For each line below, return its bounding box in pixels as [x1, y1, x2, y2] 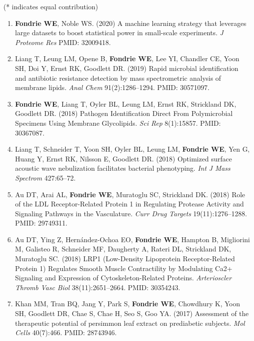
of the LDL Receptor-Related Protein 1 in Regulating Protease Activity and [15, 199, 244, 209]
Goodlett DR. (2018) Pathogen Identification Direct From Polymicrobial [15, 108, 233, 118]
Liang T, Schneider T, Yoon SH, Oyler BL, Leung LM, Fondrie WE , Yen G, [15, 144, 250, 154]
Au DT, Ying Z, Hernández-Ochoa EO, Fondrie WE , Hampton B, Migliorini [15, 234, 250, 244]
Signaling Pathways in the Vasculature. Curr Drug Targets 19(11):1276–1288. [15, 208, 247, 218]
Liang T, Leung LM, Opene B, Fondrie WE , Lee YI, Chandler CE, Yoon [15, 53, 240, 64]
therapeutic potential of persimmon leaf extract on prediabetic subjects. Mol [15, 318, 245, 328]
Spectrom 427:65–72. [15, 172, 76, 182]
